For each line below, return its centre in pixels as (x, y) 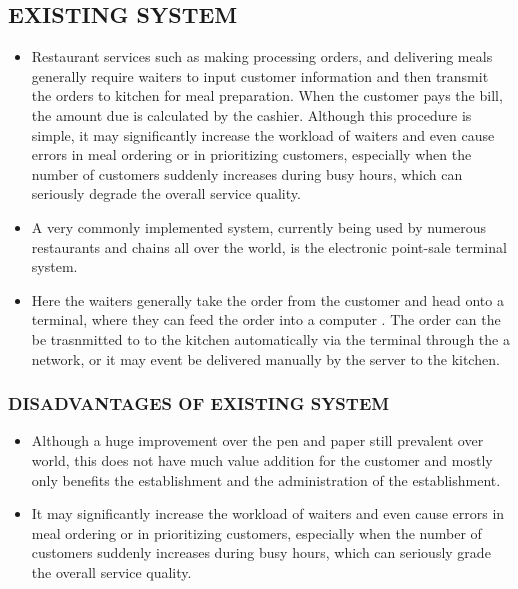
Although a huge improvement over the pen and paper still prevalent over (257, 440)
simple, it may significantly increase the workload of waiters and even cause (263, 134)
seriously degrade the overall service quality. (166, 193)
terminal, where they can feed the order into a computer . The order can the (266, 319)
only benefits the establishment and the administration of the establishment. (266, 479)
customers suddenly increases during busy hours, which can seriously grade (261, 552)
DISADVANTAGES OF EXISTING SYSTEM (199, 403)
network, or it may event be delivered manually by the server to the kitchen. (265, 358)
